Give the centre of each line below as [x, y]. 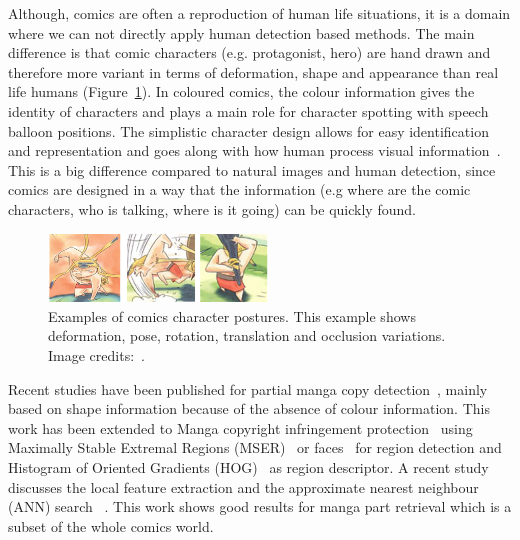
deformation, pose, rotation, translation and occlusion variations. [247, 335]
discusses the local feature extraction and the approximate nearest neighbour [243, 486]
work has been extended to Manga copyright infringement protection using [240, 427]
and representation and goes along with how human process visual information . [254, 150]
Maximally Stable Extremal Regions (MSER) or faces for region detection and [255, 447]
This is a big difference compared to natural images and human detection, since [252, 169]
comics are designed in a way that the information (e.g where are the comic [239, 189]
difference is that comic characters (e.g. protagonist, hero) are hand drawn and [249, 52]
